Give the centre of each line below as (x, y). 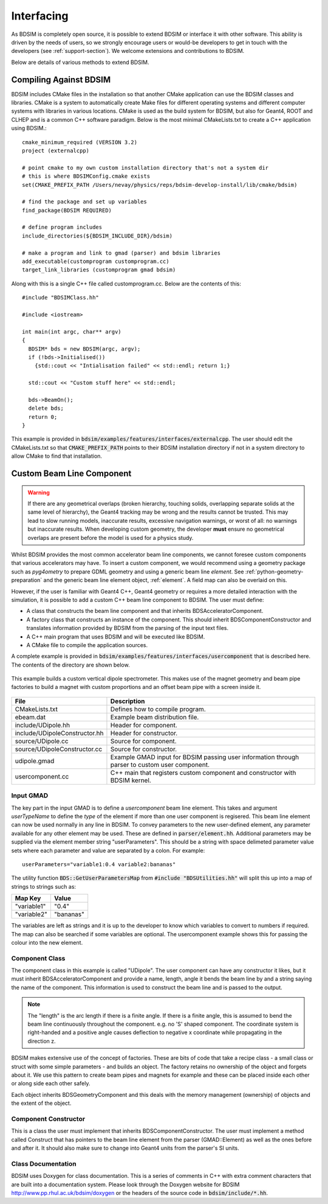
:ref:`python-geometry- (274, 572)
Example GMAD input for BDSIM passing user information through (205, 757)
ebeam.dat (30, 717)
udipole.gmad (35, 761)
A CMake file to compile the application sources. (87, 645)
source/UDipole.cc (42, 741)
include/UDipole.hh (42, 725)
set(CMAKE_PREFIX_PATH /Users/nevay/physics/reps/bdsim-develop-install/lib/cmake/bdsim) (160, 185)
